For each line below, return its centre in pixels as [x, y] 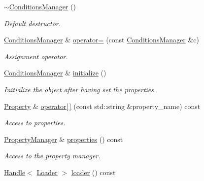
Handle [15, 172]
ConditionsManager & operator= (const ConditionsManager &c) [102, 40]
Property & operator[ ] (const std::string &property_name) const [102, 106]
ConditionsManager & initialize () [55, 73]
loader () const [93, 172]
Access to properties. [35, 123]
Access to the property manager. [52, 156]
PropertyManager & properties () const [64, 139]
